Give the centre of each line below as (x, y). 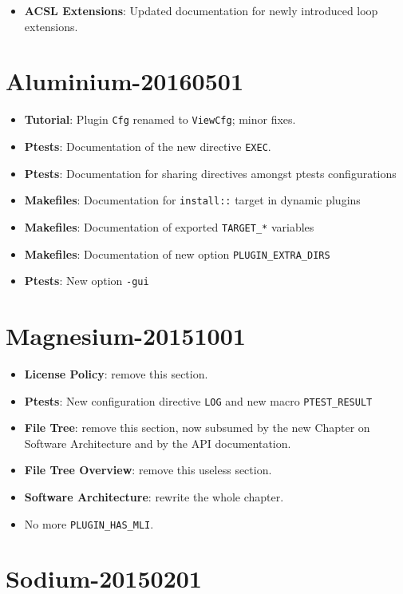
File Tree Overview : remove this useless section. (148, 470)
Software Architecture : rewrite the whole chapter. (154, 497)
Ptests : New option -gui (87, 281)
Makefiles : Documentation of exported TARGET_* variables (169, 226)
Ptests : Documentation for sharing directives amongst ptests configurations (210, 173)
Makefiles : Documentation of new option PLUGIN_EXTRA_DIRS (177, 253)
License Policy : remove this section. (116, 373)
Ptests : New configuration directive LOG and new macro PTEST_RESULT (198, 400)
